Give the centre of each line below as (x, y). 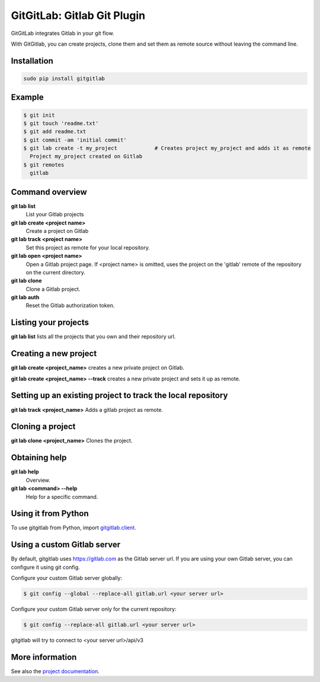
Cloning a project (43, 427)
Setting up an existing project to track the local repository (119, 396)
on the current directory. (56, 272)
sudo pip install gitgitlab (64, 78)
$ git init (39, 115)
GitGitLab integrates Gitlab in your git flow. (63, 33)
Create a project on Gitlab (57, 230)
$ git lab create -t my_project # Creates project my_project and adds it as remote (167, 148)
